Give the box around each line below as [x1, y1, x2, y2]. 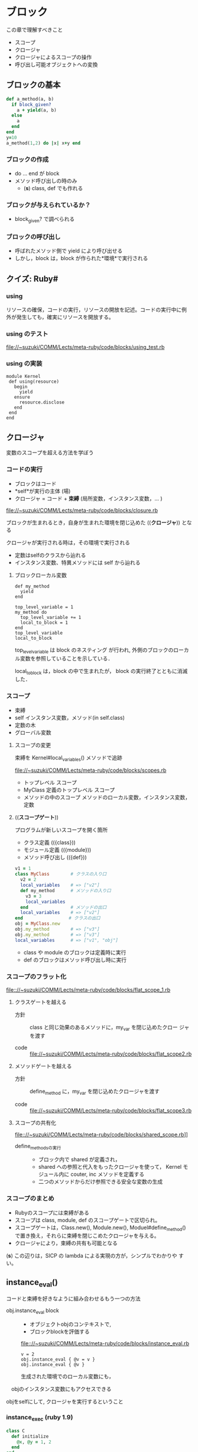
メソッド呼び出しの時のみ [14, 177, 77, 184]
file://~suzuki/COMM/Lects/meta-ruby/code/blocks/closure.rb [6, 507, 158, 514]
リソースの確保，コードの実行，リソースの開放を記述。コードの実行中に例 [6, 306, 187, 313]
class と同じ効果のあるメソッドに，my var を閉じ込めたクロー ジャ [29, 1023, 190, 1032]
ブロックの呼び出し [6, 232, 61, 241]
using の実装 [6, 360, 43, 368]
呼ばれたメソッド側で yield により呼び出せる [14, 247, 123, 255]
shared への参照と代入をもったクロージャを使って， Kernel [38, 1163, 182, 1171]
